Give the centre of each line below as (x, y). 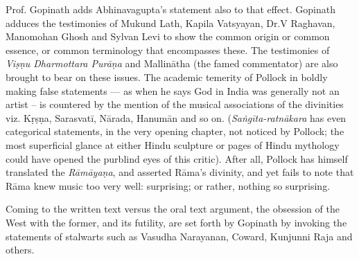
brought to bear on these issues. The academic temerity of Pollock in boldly (167, 77)
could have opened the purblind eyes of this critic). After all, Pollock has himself (177, 158)
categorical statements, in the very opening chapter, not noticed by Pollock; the (175, 131)
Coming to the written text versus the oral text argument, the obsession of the (173, 209)
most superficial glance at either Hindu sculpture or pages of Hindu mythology (173, 144)
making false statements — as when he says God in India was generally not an (173, 90)
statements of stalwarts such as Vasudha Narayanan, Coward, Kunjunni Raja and (179, 236)
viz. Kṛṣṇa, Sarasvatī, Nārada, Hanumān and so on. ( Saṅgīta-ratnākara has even (176, 117)
